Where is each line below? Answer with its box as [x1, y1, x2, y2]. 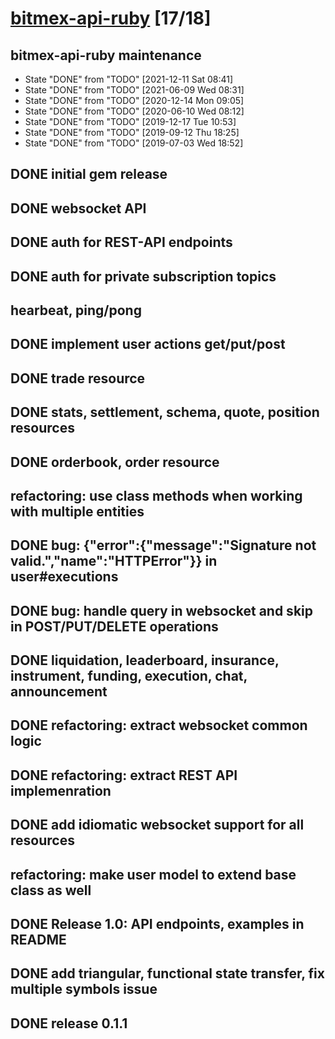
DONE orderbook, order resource [10, 453, 220, 471]
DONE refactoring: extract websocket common [10, 717, 308, 734]
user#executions [10, 568, 119, 586]
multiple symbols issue [10, 981, 158, 998]
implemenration [10, 782, 112, 799]
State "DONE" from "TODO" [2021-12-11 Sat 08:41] [24, 73, 234, 85]
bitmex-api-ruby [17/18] [10, 7, 212, 30]
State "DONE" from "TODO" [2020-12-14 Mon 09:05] [24, 95, 245, 106]
